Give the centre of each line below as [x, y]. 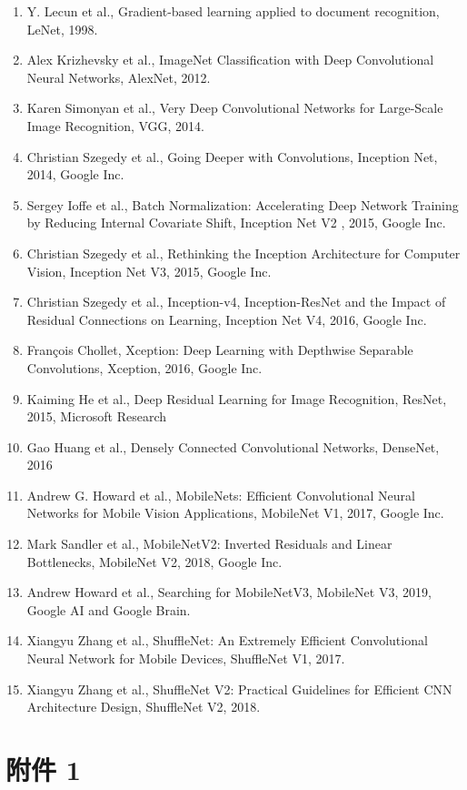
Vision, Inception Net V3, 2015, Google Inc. [149, 271]
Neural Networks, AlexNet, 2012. [119, 77]
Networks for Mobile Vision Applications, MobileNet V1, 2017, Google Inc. [235, 513]
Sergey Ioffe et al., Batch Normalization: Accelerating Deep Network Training [243, 204]
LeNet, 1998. [62, 29]
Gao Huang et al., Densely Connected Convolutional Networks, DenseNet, [233, 446]
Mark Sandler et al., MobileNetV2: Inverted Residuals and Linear [209, 544]
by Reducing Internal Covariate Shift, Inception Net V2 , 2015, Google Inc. [236, 223]
